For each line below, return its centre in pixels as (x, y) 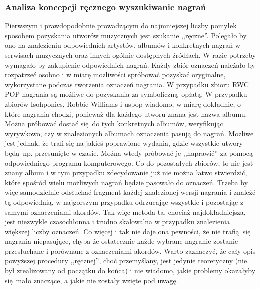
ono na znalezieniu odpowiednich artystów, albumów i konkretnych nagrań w (122, 45)
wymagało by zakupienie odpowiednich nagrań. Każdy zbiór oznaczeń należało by (130, 64)
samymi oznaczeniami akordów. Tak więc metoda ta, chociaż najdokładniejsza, (125, 212)
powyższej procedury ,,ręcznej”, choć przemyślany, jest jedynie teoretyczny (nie (126, 261)
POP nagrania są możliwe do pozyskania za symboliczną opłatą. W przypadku (126, 94)
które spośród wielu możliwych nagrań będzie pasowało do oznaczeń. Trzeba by (126, 182)
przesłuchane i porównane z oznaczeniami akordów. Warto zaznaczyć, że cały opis (130, 251)
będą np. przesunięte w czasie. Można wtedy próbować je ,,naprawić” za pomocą (129, 153)
